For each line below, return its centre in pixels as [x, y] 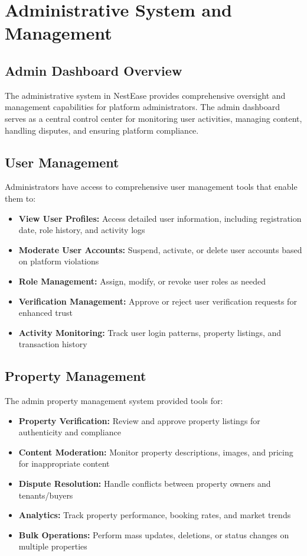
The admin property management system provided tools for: [114, 401]
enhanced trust [45, 313]
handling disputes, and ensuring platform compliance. [102, 130]
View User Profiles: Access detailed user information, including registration [160, 218]
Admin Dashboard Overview [94, 70]
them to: [20, 198]
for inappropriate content [64, 463]
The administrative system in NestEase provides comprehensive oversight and [145, 95]
